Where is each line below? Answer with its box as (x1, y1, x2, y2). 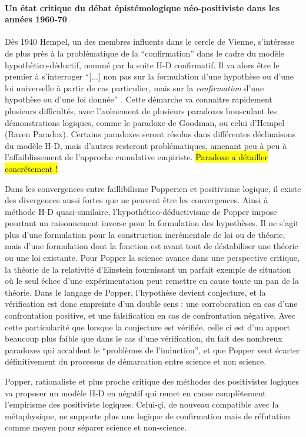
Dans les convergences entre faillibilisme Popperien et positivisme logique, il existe (5, 182, 301, 194)
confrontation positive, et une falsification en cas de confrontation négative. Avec (5, 309, 295, 322)
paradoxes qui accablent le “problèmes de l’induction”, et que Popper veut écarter (5, 343, 300, 356)
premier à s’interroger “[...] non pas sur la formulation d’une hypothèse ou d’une (5, 70, 294, 82)
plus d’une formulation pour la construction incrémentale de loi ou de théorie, (5, 228, 285, 240)
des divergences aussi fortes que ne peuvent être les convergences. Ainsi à (5, 194, 268, 206)
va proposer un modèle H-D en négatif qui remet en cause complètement (5, 386, 266, 399)
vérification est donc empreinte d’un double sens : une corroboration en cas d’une (5, 297, 298, 310)
